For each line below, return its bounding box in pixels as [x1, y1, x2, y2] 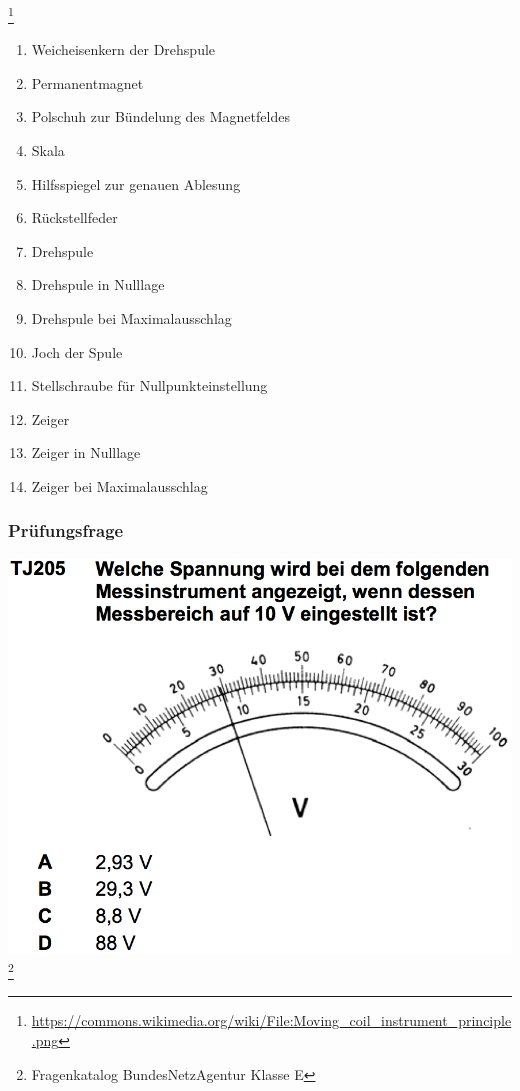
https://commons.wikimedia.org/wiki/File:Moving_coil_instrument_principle [31, 1010, 512, 1031]
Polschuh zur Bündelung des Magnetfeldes [31, 106, 290, 127]
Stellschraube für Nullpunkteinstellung [31, 375, 268, 396]
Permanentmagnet [31, 72, 144, 93]
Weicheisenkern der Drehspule [31, 39, 216, 60]
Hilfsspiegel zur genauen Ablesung [31, 173, 241, 194]
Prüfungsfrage [8, 518, 124, 543]
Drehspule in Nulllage [31, 274, 165, 295]
